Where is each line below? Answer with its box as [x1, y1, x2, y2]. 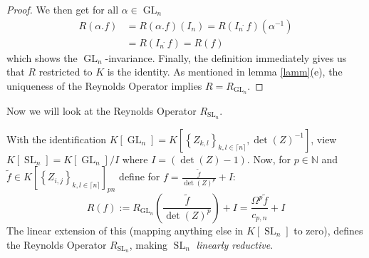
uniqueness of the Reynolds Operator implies [6, 78, 202, 93]
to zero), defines [293, 222, 363, 237]
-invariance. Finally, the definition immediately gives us [105, 50, 347, 65]
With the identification [6, 131, 107, 146]
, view [311, 131, 337, 146]
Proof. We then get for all [6, 2, 119, 16]
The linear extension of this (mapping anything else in [6, 222, 244, 237]
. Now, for [246, 151, 291, 166]
